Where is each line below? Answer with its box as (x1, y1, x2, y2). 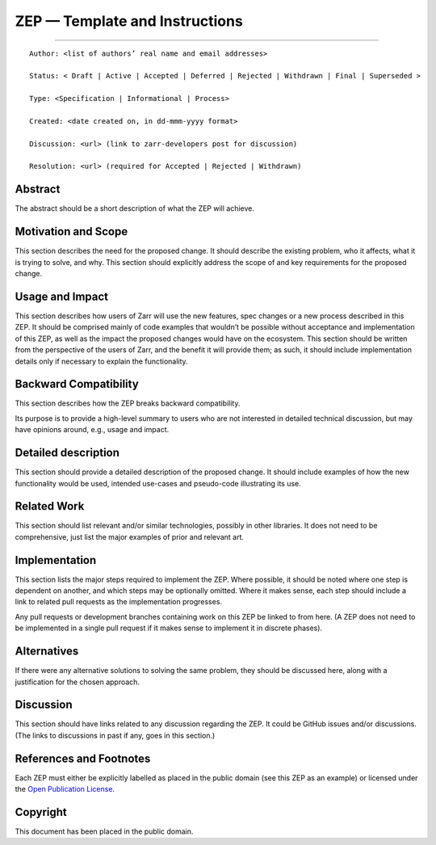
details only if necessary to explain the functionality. (15, 356, 189, 366)
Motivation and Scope (15, 225, 128, 238)
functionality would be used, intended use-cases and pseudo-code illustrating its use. (15, 478, 302, 488)
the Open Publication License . (15, 784, 115, 794)
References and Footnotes (15, 751, 151, 765)
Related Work (15, 499, 85, 513)
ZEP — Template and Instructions (15, 12, 244, 30)
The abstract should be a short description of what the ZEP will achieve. (15, 204, 254, 213)
